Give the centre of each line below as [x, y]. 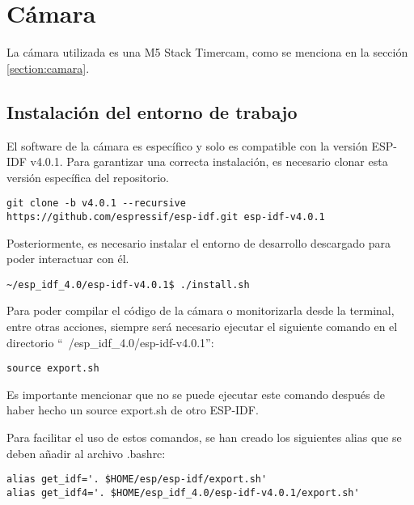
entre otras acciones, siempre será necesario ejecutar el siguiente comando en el [202, 327]
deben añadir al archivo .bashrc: [86, 453]
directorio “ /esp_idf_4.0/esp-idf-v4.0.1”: [110, 342]
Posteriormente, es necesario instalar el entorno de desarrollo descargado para [199, 242]
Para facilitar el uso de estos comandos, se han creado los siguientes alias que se [204, 437]
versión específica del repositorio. [88, 177]
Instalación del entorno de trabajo [152, 111]
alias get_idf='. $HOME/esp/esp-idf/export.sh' [137, 480]
